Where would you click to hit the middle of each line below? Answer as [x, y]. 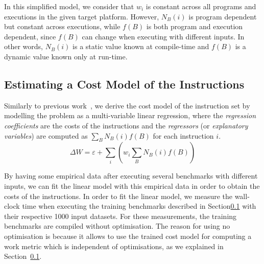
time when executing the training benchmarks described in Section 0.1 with [139, 206]
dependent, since [30, 36]
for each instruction [183, 135]
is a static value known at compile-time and [141, 46]
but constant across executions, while [62, 26]
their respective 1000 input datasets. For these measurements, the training [121, 216]
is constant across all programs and [201, 6]
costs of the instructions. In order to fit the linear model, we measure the [118, 196]
